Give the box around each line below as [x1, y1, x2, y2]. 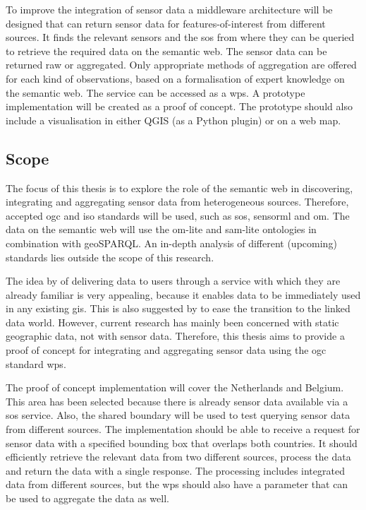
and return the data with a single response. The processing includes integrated [6, 463, 345, 478]
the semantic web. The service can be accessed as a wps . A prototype [6, 85, 305, 100]
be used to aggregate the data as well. [6, 491, 169, 506]
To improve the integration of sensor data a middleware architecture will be [6, 2, 333, 16]
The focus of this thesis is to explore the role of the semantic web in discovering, [6, 180, 353, 195]
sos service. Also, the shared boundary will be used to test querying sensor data [6, 408, 350, 422]
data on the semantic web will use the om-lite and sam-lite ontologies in [6, 222, 317, 237]
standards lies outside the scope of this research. [6, 249, 214, 264]
